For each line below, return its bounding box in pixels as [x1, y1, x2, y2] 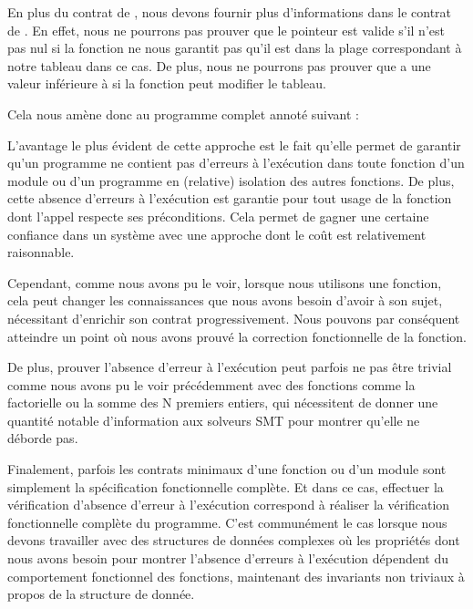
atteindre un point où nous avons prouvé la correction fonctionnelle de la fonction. [7, 326, 467, 346]
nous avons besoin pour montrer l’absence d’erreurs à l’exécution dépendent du [7, 549, 449, 568]
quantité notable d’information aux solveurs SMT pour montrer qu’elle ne [7, 410, 420, 429]
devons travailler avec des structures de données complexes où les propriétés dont [7, 531, 460, 550]
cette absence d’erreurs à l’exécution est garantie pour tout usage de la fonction [7, 189, 452, 208]
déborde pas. [7, 428, 78, 448]
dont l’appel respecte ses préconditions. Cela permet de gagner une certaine [7, 206, 429, 225]
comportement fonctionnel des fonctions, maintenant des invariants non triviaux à [7, 566, 465, 585]
